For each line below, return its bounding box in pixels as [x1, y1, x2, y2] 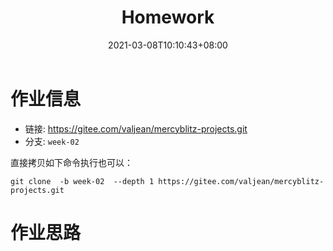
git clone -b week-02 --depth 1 [10, 176, 155, 186]
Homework [121, 6, 215, 29]
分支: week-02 [24, 135, 80, 147]
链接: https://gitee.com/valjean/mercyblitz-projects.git [24, 122, 248, 135]
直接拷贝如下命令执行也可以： [10, 156, 133, 168]
